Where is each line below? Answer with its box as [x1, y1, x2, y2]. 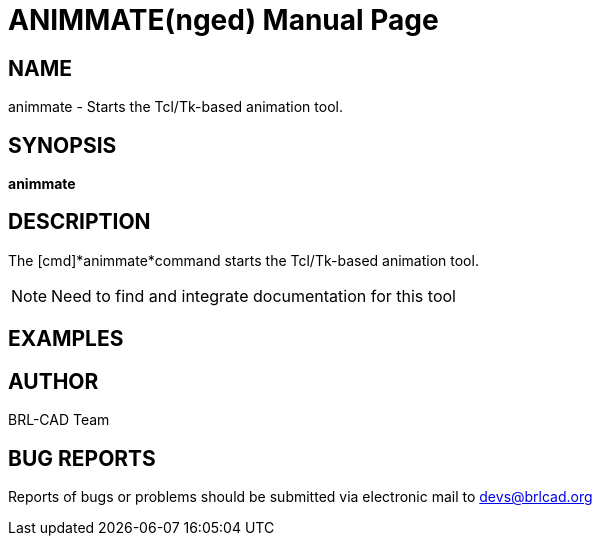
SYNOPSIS [8, 132, 117, 158]
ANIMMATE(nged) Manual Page [8, 3, 439, 37]
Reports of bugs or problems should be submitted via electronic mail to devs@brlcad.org [8, 487, 593, 505]
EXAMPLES [8, 326, 124, 352]
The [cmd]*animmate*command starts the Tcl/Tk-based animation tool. [8, 251, 479, 269]
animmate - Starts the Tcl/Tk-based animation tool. [8, 98, 343, 116]
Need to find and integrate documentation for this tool [51, 285, 456, 306]
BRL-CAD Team [8, 411, 110, 429]
